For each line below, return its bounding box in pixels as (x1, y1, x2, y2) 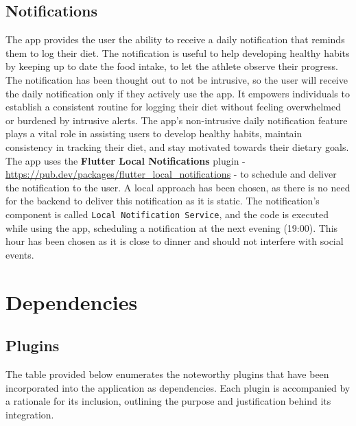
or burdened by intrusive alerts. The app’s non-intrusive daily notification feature (5, 113, 348, 127)
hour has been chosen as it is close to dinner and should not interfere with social (5, 234, 344, 248)
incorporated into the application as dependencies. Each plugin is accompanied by (5, 380, 351, 394)
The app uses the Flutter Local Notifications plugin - (5, 153, 246, 167)
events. (5, 247, 34, 261)
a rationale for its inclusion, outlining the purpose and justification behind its (5, 394, 331, 408)
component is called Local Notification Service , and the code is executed (5, 206, 329, 221)
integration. (5, 407, 54, 421)
